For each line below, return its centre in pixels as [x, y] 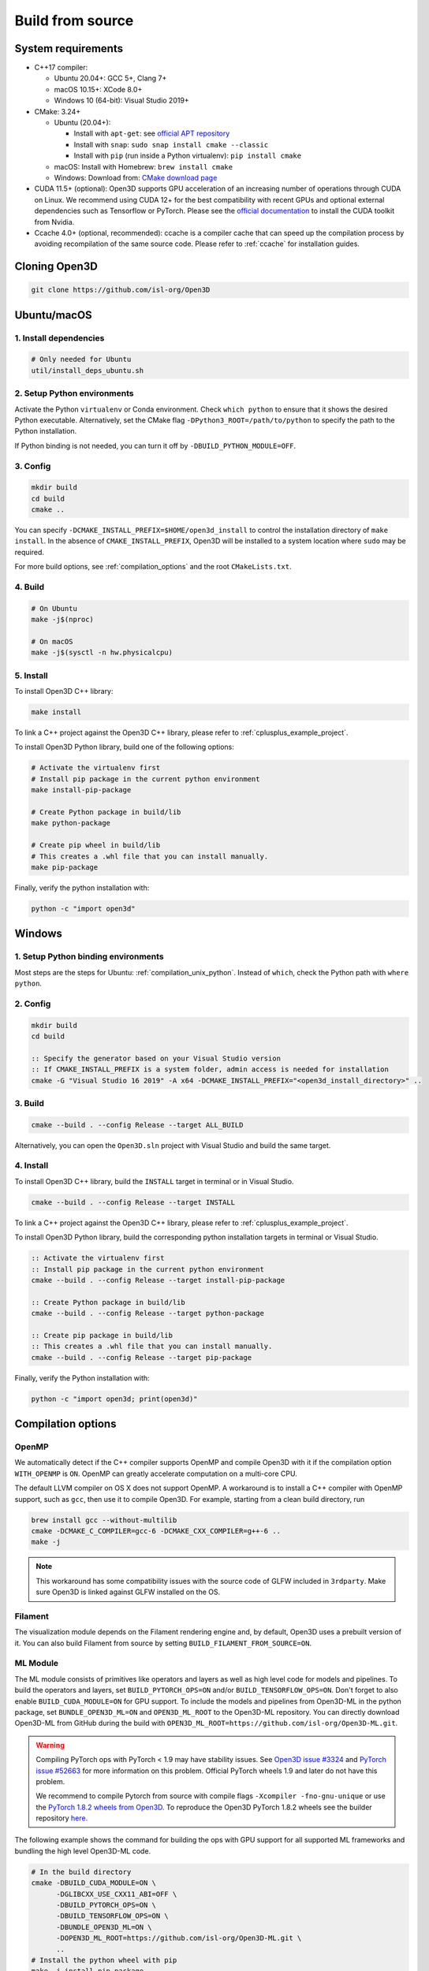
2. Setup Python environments [74, 393]
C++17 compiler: [61, 68]
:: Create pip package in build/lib [102, 1335]
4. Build [30, 587]
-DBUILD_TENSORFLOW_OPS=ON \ [112, 1916]
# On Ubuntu [54, 608]
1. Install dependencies [60, 337]
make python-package [71, 823]
